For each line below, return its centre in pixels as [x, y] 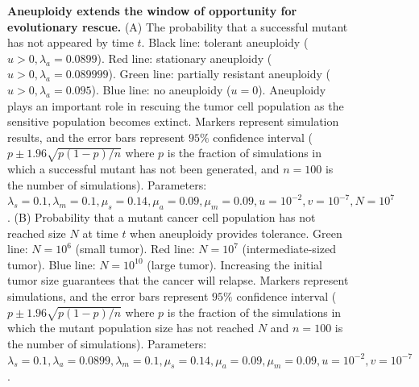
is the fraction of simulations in [245, 153]
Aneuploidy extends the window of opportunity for [152, 10]
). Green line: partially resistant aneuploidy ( [219, 74]
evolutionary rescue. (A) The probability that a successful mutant [178, 26]
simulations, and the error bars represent [108, 296]
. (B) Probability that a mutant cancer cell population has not [162, 217]
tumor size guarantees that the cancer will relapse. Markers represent [178, 280]
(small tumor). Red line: [135, 249]
